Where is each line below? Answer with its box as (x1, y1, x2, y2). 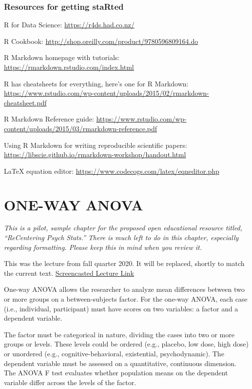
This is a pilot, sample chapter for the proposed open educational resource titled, (4, 223, 243, 233)
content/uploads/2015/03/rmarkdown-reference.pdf (4, 123, 157, 133)
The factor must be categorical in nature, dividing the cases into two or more (4, 329, 234, 339)
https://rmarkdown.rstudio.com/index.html (4, 62, 134, 72)
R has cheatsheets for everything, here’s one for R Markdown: (4, 78, 189, 88)
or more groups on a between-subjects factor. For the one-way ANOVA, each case (4, 294, 248, 304)
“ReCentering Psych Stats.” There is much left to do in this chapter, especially (4, 232, 239, 243)
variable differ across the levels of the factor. (4, 377, 136, 387)
